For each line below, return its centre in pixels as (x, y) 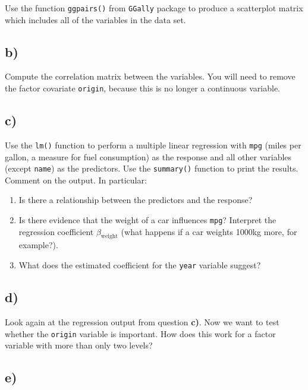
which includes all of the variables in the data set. (95, 19)
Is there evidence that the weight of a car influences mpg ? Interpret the (147, 220)
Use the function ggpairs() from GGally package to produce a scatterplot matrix (154, 8)
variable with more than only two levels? (79, 345)
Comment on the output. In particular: (76, 180)
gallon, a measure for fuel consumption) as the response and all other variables (148, 156)
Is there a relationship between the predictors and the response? (136, 200)
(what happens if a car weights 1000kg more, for (209, 231)
